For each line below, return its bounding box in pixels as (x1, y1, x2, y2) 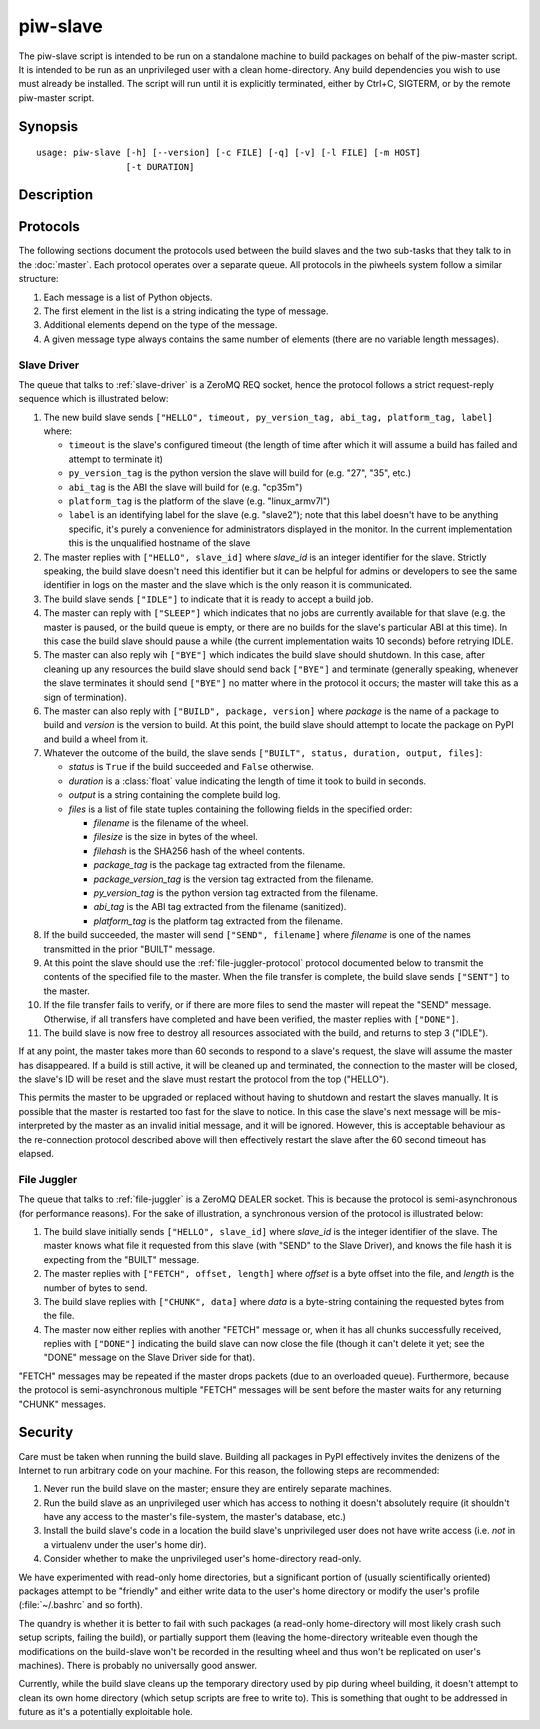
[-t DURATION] (125, 161, 195, 172)
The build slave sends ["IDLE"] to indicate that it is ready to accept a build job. (43, 593, 374, 605)
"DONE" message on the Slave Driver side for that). (43, 1351, 255, 1364)
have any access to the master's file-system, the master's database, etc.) (43, 1511, 347, 1523)
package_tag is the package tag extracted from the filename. (93, 859, 346, 871)
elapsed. (18, 1148, 55, 1160)
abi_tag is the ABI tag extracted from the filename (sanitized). (93, 901, 347, 913)
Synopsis (18, 118, 79, 135)
